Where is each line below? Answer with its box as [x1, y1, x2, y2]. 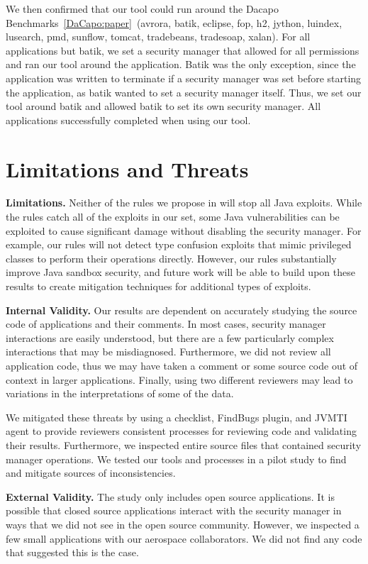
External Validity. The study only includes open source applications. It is [6, 489, 335, 504]
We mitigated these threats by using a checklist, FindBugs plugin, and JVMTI [6, 409, 347, 424]
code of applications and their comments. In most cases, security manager [6, 316, 326, 331]
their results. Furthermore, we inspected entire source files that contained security [6, 437, 362, 452]
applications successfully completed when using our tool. [6, 112, 251, 127]
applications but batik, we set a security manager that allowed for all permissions [6, 43, 359, 57]
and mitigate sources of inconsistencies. [6, 465, 176, 480]
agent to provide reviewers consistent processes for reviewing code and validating [6, 424, 357, 438]
